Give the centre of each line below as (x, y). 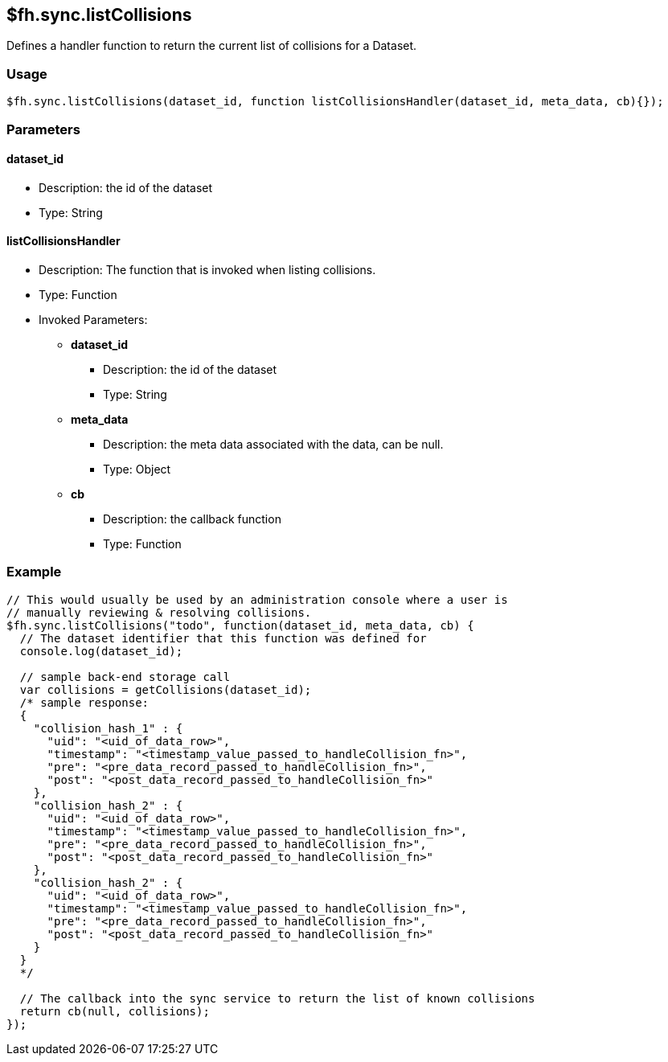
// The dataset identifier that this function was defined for (223, 638)
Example (34, 572)
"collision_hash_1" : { (108, 728)
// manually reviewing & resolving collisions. (159, 612)
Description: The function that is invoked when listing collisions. (207, 269)
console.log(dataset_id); (101, 651)
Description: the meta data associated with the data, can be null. (273, 444)
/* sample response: (84, 702)
